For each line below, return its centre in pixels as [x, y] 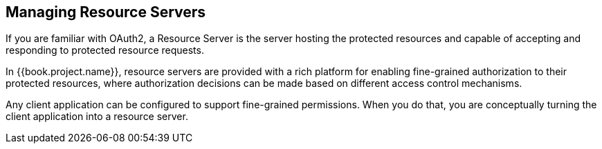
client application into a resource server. [97, 117]
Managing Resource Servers [106, 12]
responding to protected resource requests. [105, 50]
